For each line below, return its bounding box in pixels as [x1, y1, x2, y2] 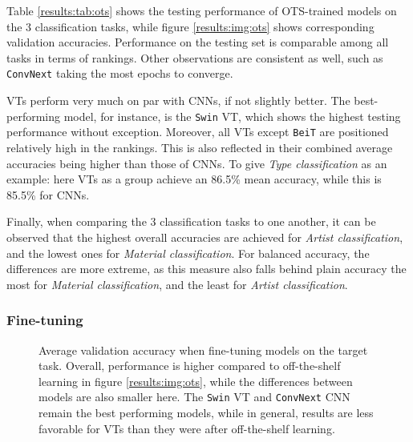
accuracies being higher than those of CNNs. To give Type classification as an [6, 155, 387, 171]
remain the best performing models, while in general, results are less [38, 404, 374, 420]
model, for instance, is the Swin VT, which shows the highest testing [63, 107, 401, 124]
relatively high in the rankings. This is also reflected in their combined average [6, 139, 393, 155]
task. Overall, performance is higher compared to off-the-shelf [38, 357, 341, 374]
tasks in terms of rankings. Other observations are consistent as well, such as [6, 49, 383, 66]
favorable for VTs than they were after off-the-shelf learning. [38, 420, 335, 436]
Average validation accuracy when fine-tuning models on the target [38, 341, 368, 358]
